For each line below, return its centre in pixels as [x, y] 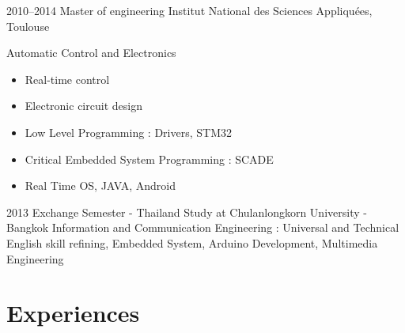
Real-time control [67, 79]
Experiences [73, 313]
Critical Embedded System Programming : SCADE [149, 159]
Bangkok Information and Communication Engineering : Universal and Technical [203, 227]
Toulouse [28, 26]
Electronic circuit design [83, 106]
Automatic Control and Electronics [91, 53]
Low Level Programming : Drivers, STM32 [128, 132]
